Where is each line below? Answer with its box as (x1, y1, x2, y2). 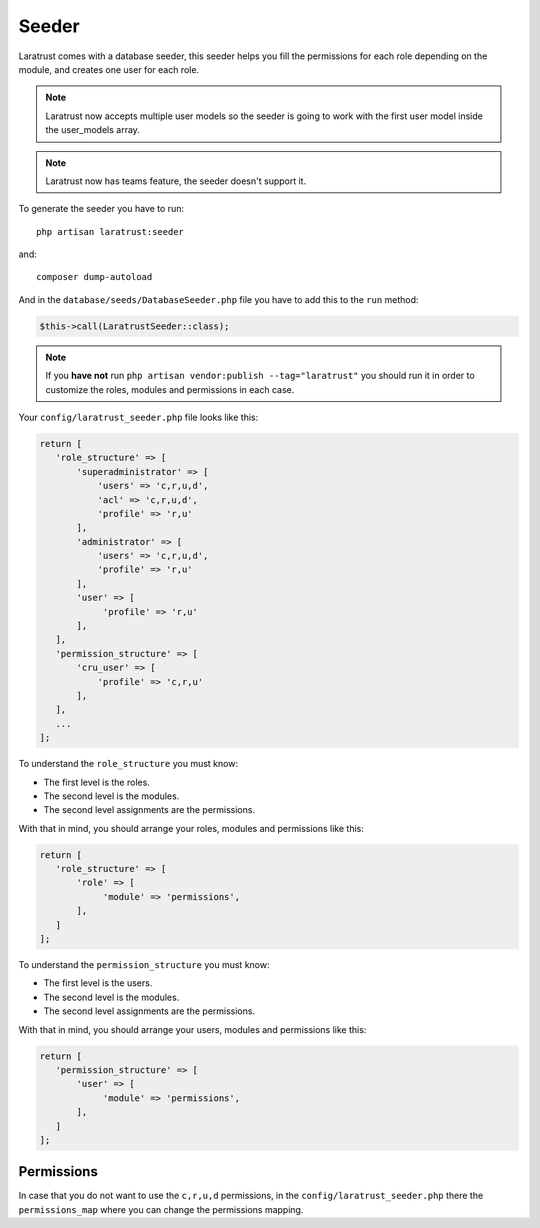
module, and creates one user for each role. (18, 63, 200, 75)
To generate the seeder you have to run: (18, 203, 185, 215)
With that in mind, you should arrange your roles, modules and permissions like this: (18, 822, 364, 834)
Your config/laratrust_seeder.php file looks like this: (18, 411, 259, 423)
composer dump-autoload (36, 271, 153, 283)
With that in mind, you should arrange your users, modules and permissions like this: (18, 1023, 367, 1035)
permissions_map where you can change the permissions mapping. (18, 1203, 304, 1215)
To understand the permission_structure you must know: (18, 959, 270, 971)
